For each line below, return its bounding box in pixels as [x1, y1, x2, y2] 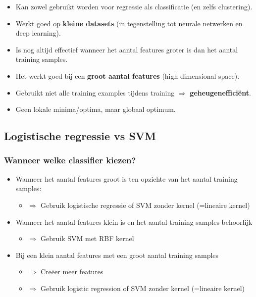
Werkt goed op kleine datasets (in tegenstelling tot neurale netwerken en [15, 18, 243, 28]
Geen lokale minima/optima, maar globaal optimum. [15, 104, 176, 114]
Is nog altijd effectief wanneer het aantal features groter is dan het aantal [15, 44, 238, 54]
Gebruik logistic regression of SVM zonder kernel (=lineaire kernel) [40, 283, 245, 293]
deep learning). [15, 28, 61, 38]
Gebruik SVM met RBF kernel [40, 233, 134, 244]
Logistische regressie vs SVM [4, 128, 156, 144]
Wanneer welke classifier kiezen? [4, 154, 136, 166]
